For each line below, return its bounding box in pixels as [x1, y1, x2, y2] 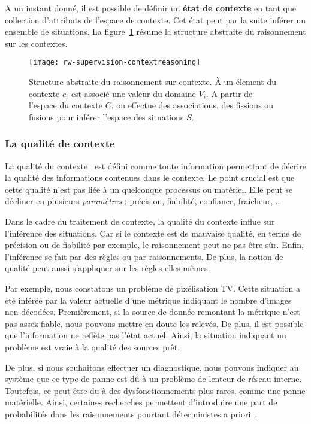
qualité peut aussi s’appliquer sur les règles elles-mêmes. [5, 262, 210, 274]
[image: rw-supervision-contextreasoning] [29, 58, 201, 67]
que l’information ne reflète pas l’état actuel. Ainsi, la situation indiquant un [5, 329, 286, 341]
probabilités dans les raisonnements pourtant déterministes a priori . [5, 407, 258, 420]
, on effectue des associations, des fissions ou [111, 99, 274, 111]
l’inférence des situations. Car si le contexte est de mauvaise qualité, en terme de [5, 226, 301, 239]
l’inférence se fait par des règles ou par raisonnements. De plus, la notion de [5, 250, 283, 262]
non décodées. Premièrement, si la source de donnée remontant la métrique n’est [5, 305, 300, 318]
